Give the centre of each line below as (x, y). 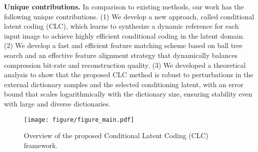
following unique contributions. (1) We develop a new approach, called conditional (129, 16)
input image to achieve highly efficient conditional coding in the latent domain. (125, 35)
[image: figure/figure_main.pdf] (79, 120)
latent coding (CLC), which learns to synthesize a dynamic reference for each (122, 26)
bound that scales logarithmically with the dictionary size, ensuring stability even (128, 94)
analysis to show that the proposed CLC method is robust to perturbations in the (129, 75)
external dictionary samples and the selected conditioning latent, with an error (124, 84)
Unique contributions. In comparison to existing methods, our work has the (124, 6)
